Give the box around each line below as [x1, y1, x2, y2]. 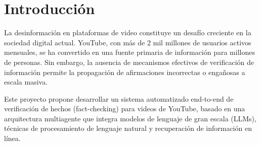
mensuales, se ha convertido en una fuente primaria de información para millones [4, 47, 255, 57]
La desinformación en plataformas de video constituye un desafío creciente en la [4, 27, 251, 38]
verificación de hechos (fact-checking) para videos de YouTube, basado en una [4, 103, 245, 114]
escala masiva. [4, 77, 48, 87]
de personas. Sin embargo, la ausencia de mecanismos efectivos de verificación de [4, 56, 254, 67]
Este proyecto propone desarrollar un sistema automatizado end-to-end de [4, 93, 234, 104]
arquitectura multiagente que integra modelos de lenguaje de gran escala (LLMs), [4, 113, 256, 123]
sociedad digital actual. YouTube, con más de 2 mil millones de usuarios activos [4, 37, 251, 47]
